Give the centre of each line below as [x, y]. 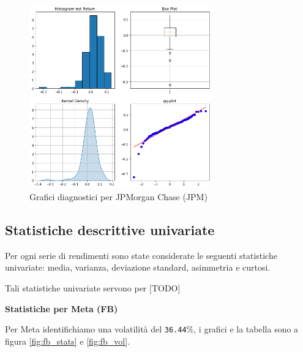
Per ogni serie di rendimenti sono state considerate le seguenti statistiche [141, 255]
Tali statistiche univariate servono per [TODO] [93, 287]
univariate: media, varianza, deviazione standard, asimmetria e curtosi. [138, 267]
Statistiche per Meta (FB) [62, 308]
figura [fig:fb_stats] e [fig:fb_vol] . [68, 341]
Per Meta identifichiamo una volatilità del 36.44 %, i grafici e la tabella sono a [152, 329]
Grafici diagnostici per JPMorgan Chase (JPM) [118, 196]
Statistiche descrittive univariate [110, 229]
